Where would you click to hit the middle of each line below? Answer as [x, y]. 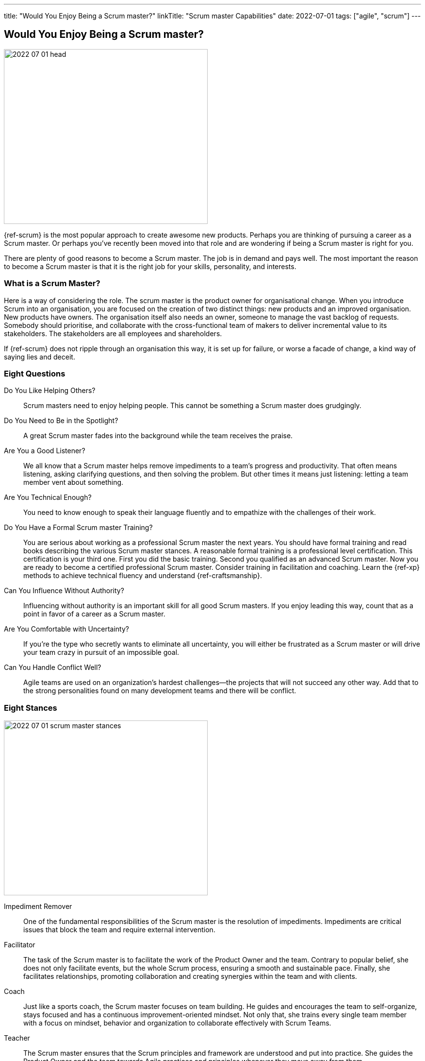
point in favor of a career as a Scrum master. [94, 614]
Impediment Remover [38, 907]
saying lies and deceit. [40, 357]
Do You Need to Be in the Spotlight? [61, 421]
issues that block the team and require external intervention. [119, 930]
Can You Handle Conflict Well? [53, 667]
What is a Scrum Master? [52, 283]
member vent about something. [74, 482]
